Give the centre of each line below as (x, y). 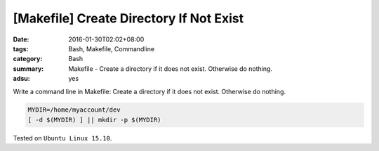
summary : (28, 68)
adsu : (22, 79)
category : (28, 59)
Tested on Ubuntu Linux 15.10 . (62, 138)
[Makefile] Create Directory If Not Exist (128, 18)
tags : (21, 48)
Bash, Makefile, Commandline (111, 48)
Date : (21, 39)
